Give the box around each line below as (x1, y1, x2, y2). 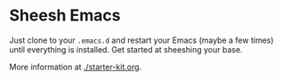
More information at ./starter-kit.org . (9, 61, 142, 72)
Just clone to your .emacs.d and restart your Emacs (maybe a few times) (9, 35, 274, 45)
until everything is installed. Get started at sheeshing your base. (9, 44, 243, 54)
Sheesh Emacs (9, 5, 121, 26)
